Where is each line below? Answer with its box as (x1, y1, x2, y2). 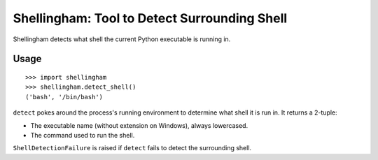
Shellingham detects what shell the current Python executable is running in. (13, 35, 231, 43)
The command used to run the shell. (30, 131, 135, 139)
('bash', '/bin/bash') (25, 93, 104, 101)
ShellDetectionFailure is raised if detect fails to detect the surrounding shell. (13, 144, 252, 152)
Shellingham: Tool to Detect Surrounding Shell (13, 10, 288, 26)
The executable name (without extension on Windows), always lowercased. (30, 121, 248, 129)
